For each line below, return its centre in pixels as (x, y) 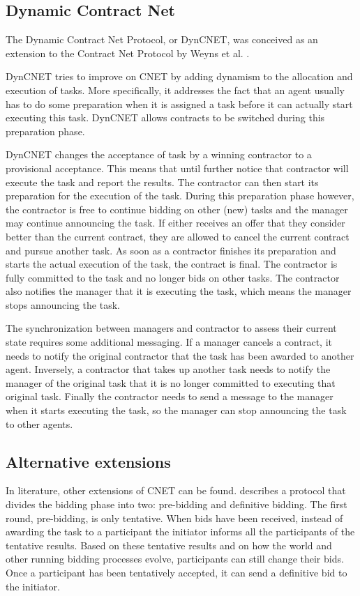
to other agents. (39, 423)
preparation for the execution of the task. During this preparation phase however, (180, 196)
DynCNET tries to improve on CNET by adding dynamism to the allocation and (179, 76)
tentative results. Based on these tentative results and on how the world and (169, 545)
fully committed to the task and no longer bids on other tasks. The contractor (173, 277)
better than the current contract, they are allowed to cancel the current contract (178, 236)
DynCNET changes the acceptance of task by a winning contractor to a (159, 154)
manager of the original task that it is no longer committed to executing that (171, 382)
